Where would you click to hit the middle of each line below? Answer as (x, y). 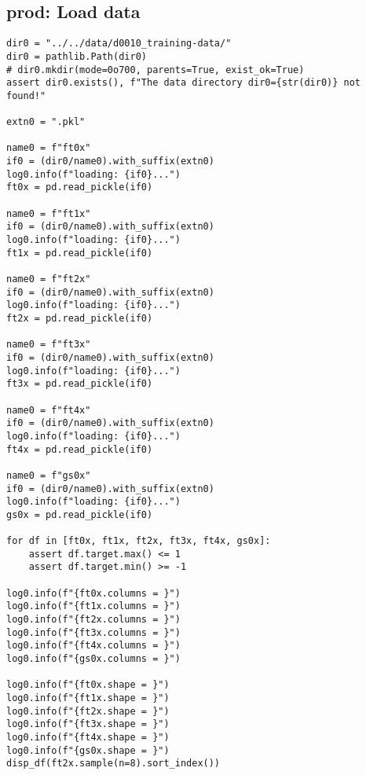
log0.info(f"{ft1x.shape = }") (88, 698)
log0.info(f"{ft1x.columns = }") (93, 606)
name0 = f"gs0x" (49, 475)
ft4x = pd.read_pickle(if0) (80, 449)
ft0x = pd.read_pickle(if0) (80, 187)
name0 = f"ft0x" (49, 148)
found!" (26, 95)
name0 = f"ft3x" (49, 345)
